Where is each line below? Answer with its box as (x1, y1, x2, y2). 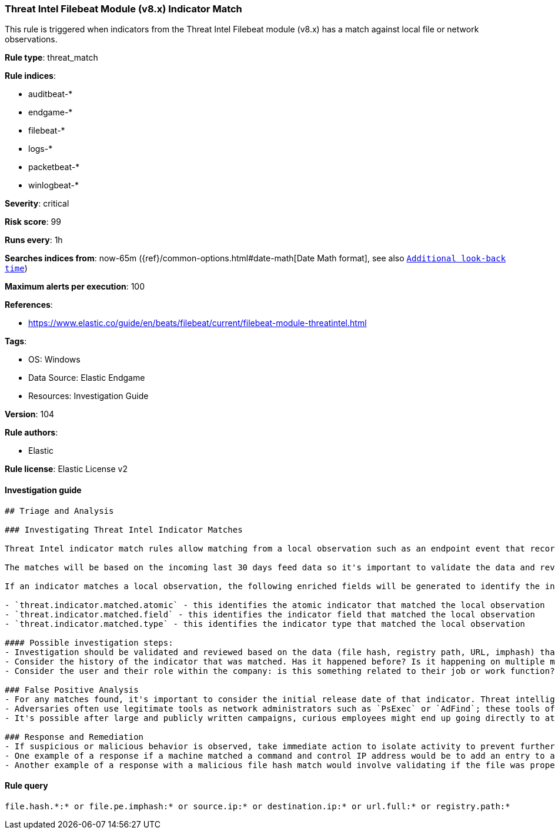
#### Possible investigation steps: (5, 637, 173, 647)
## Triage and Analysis (5, 506, 114, 516)
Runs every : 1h (5, 235, 63, 245)
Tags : (5, 336, 27, 347)
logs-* (28, 144, 53, 154)
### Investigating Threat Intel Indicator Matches (5, 524, 243, 534)
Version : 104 (5, 409, 55, 420)
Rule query (5, 780, 48, 791)
